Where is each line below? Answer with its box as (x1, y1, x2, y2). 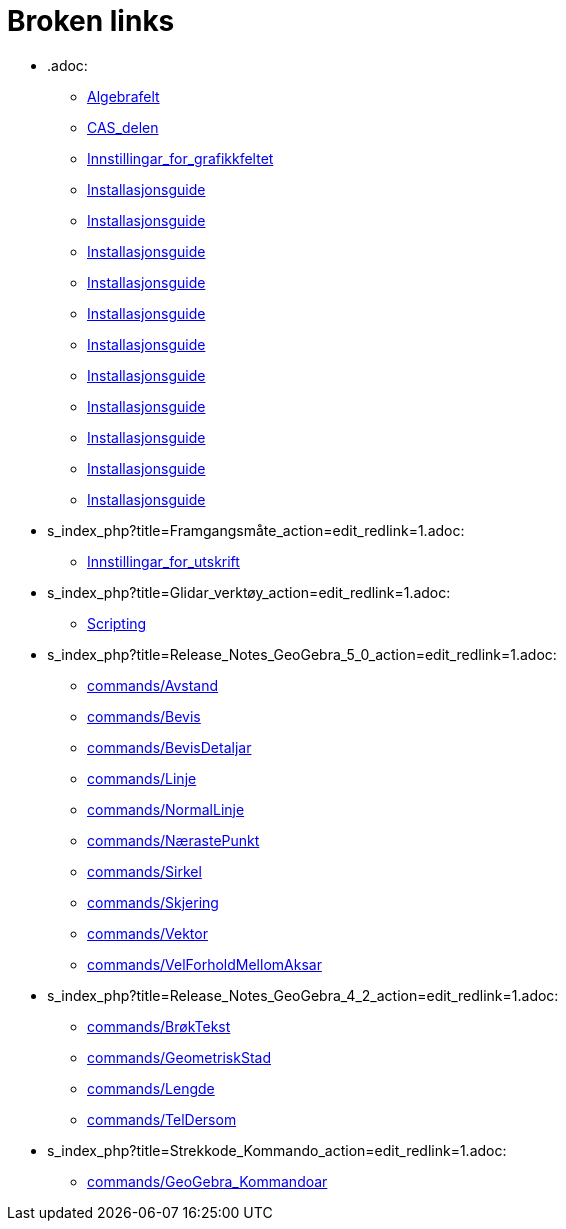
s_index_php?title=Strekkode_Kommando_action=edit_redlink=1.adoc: (47, 1141, 507, 1159)
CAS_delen (87, 118, 159, 136)
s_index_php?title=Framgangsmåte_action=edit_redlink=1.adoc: (47, 521, 465, 539)
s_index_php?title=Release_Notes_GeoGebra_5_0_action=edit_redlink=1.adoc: (47, 645, 557, 663)
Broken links (7, 4, 175, 38)
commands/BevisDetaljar (87, 738, 252, 756)
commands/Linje (87, 769, 197, 787)
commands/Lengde (87, 1079, 215, 1097)
